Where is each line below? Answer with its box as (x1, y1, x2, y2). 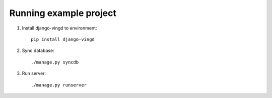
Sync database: (22, 47, 55, 53)
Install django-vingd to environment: (22, 25, 98, 31)
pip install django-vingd (31, 36, 95, 42)
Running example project (9, 7, 117, 18)
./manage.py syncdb (31, 59, 79, 65)
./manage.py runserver (31, 82, 87, 87)
